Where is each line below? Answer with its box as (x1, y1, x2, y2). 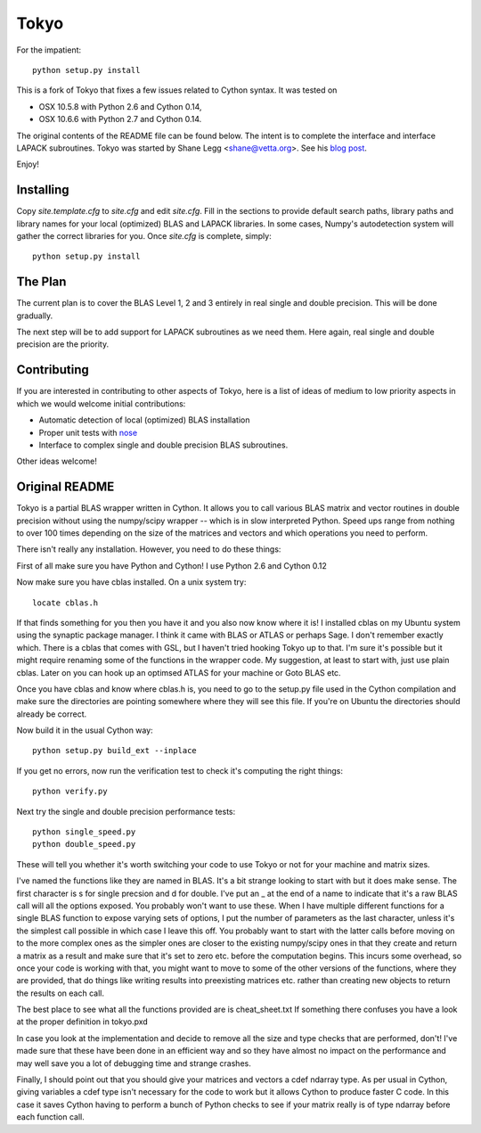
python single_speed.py (32, 827, 136, 837)
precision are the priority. (16, 339, 110, 349)
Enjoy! (16, 159, 40, 169)
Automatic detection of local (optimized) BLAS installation (38, 415, 250, 425)
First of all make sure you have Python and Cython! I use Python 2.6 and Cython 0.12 (16, 560, 327, 571)
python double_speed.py (32, 839, 136, 850)
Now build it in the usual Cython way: (16, 725, 153, 735)
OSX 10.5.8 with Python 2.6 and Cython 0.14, (38, 101, 202, 111)
